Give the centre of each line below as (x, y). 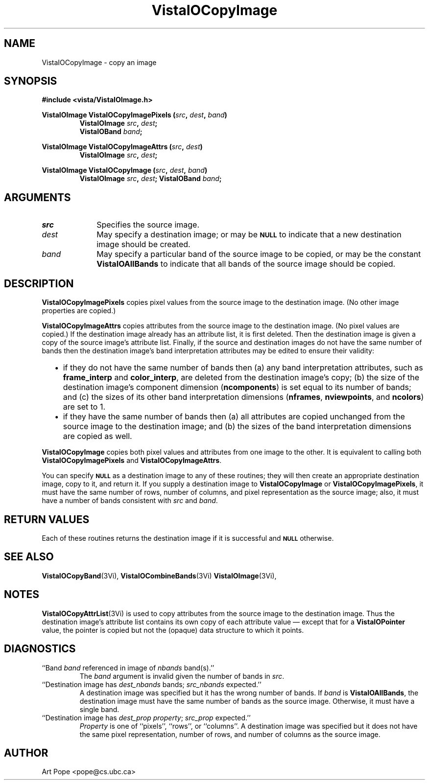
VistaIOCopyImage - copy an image (99, 62)
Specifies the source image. (148, 225)
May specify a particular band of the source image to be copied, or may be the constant (259, 254)
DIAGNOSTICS (40, 649)
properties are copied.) (79, 311)
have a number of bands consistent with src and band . (130, 501)
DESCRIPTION (39, 283)
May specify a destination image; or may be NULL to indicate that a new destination (249, 235)
